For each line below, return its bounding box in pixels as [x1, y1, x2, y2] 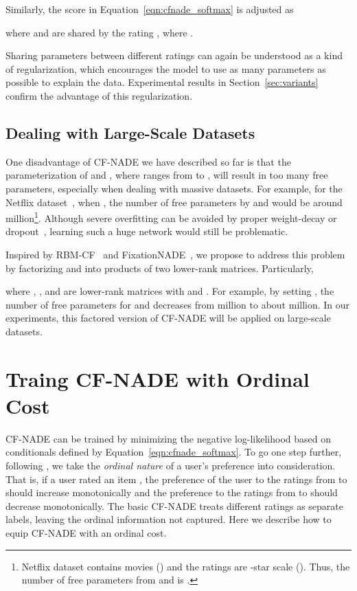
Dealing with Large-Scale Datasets [5, 122, 255, 143]
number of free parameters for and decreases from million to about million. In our [5, 297, 350, 311]
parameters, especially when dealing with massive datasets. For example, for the [5, 181, 343, 195]
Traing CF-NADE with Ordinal [5, 364, 310, 392]
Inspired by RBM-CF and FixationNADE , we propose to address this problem [5, 247, 345, 261]
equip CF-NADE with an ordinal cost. [5, 526, 167, 540]
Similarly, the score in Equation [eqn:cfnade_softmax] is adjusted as [5, 2, 294, 16]
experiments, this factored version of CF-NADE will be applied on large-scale [5, 311, 331, 325]
